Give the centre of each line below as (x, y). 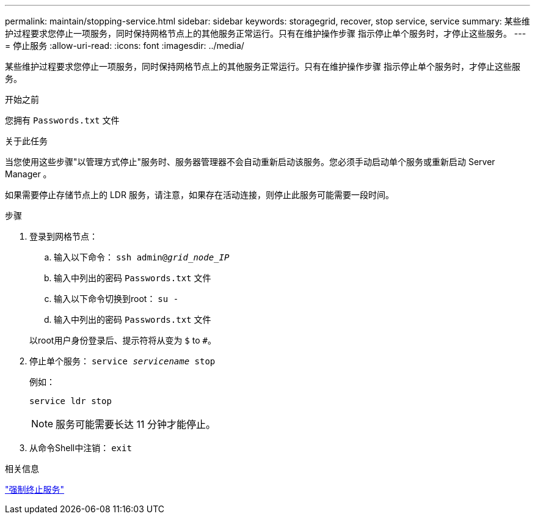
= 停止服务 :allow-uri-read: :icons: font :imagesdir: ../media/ (125, 46)
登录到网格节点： (64, 236)
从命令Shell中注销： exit (81, 448)
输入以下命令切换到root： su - (116, 299)
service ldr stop (71, 401)
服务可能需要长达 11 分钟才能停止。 (136, 424)
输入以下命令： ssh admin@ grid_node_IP (142, 257)
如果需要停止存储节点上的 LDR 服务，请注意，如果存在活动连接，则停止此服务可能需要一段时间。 (199, 195)
